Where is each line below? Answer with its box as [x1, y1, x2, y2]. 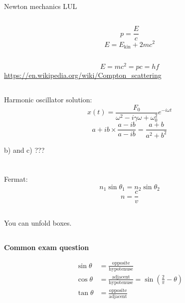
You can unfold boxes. [4, 217, 72, 228]
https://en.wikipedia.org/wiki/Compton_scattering [4, 70, 162, 80]
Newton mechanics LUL [4, 1, 77, 11]
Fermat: [4, 174, 28, 184]
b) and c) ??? [4, 144, 45, 155]
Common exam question [4, 242, 89, 252]
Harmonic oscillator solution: [4, 94, 92, 105]
